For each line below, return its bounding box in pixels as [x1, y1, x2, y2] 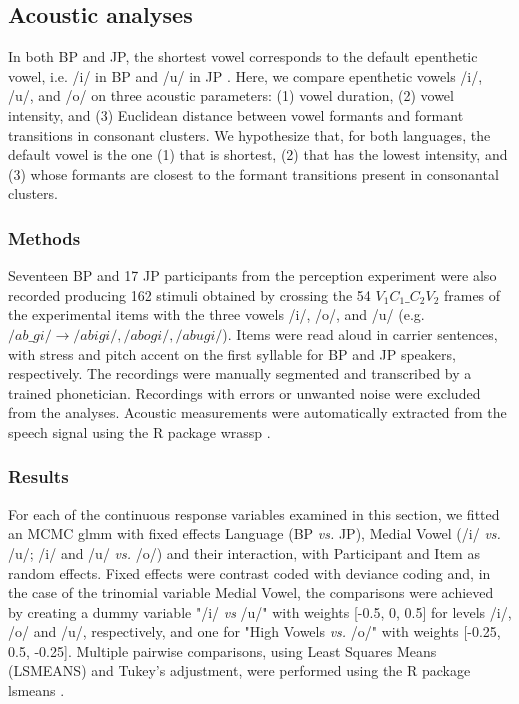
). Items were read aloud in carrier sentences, [222, 323, 498, 344]
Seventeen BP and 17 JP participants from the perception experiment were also [8, 265, 497, 286]
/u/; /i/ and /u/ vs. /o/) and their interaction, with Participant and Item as [8, 542, 480, 563]
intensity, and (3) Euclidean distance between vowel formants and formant [8, 104, 464, 125]
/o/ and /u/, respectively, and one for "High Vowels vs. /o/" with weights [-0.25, [8, 621, 501, 642]
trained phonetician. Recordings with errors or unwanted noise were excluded [8, 382, 481, 403]
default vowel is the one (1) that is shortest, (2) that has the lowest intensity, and [8, 144, 508, 165]
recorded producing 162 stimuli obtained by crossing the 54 [8, 284, 371, 305]
